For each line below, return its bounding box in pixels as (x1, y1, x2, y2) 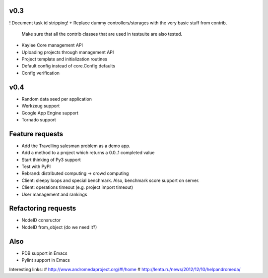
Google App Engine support (21, 110, 79, 116)
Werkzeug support (21, 103, 60, 109)
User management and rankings (21, 191, 87, 197)
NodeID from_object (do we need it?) (21, 224, 97, 230)
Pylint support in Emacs (21, 257, 70, 263)
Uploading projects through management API (21, 49, 114, 55)
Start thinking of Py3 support (21, 157, 81, 163)
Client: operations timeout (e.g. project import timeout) (21, 184, 134, 190)
